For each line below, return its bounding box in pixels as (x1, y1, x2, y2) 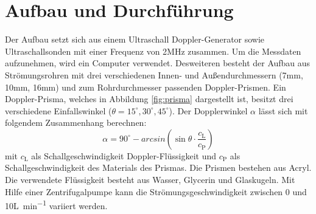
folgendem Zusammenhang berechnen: (5, 116, 147, 129)
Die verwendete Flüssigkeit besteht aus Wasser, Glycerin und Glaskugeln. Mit (5, 173, 295, 186)
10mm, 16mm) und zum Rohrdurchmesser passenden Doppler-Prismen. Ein (5, 80, 286, 93)
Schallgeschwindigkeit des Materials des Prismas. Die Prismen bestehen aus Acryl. (5, 161, 312, 174)
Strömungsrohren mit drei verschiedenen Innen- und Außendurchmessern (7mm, (5, 68, 303, 81)
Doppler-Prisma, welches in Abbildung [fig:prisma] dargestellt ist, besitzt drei (5, 92, 293, 105)
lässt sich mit (258, 104, 308, 117)
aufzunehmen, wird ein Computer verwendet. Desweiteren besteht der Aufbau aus (5, 57, 311, 69)
